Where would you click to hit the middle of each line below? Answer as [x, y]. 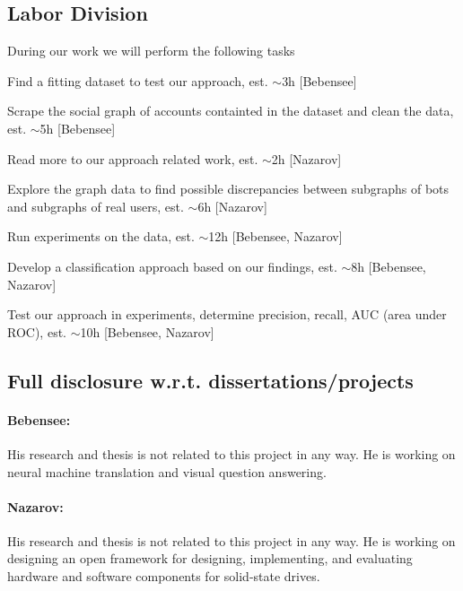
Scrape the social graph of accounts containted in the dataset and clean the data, [231, 111]
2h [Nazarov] [306, 158]
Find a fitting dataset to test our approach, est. [138, 80]
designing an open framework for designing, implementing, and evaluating [210, 558]
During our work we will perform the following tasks [151, 51]
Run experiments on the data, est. [101, 236]
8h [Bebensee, [389, 266]
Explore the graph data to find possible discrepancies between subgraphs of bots [228, 189]
